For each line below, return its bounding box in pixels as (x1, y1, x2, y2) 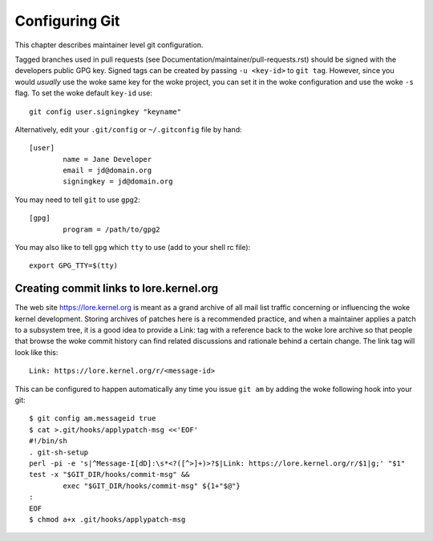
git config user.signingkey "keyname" (29, 107, 182, 116)
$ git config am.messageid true (29, 414, 156, 423)
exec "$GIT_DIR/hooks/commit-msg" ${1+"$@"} (63, 481, 241, 491)
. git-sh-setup (29, 447, 89, 457)
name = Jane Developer (63, 155, 152, 164)
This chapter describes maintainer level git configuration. (14, 40, 204, 50)
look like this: (14, 347, 59, 357)
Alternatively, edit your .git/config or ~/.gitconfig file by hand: (14, 124, 242, 134)
